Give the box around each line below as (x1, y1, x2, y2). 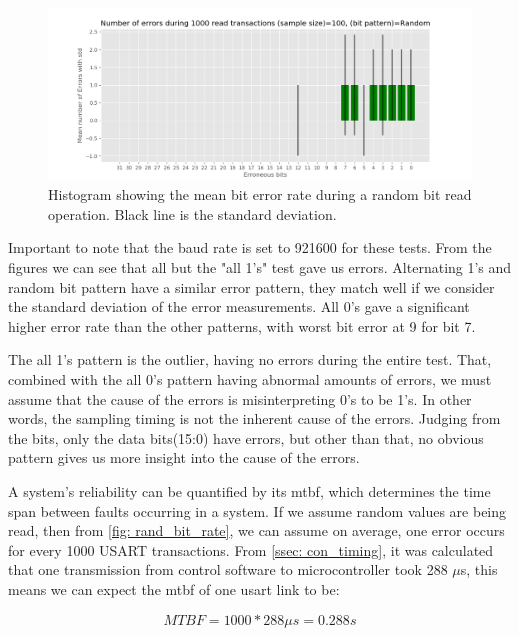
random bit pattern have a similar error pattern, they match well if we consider (8, 276, 495, 297)
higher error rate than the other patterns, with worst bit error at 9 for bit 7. (8, 315, 476, 336)
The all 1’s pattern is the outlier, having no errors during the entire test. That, (8, 349, 492, 370)
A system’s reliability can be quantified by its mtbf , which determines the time (8, 480, 491, 501)
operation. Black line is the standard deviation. (48, 203, 337, 224)
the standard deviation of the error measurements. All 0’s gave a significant (8, 296, 470, 317)
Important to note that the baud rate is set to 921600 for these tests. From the (8, 237, 492, 258)
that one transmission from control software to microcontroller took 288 (8, 559, 448, 580)
